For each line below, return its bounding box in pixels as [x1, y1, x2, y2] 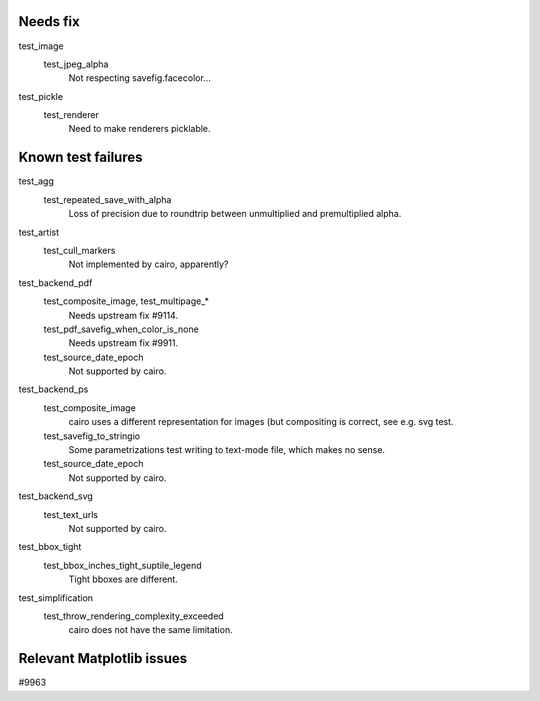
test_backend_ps [18, 383, 89, 395]
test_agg [18, 175, 54, 187]
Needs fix [18, 13, 80, 30]
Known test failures [18, 149, 143, 166]
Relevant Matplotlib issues [18, 650, 188, 667]
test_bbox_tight [18, 541, 82, 553]
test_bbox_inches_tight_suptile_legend [43, 559, 202, 571]
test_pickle [18, 90, 64, 102]
